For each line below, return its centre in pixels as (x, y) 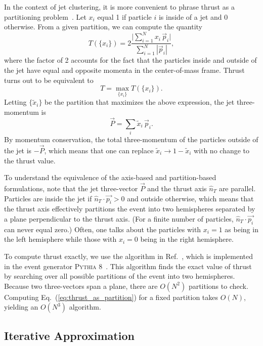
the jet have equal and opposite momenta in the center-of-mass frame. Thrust (124, 70)
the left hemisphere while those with (60, 239)
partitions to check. (218, 286)
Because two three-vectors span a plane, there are (81, 286)
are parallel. (237, 188)
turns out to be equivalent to (49, 80)
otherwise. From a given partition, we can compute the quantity (103, 27)
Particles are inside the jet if (48, 198)
